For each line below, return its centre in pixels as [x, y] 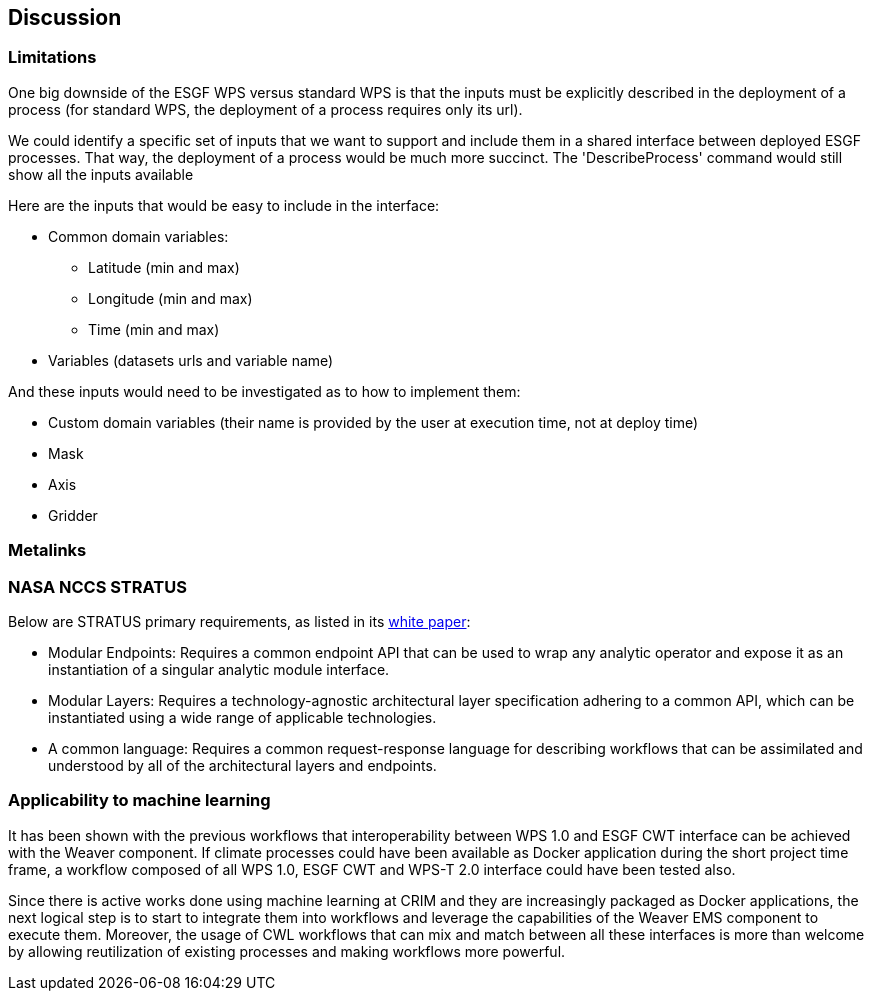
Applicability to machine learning [139, 800]
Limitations [52, 57]
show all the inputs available [101, 174]
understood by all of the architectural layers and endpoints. [242, 765]
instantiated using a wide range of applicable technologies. [242, 717]
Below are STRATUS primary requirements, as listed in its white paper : [239, 621]
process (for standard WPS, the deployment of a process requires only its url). [265, 109]
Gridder [73, 515]
